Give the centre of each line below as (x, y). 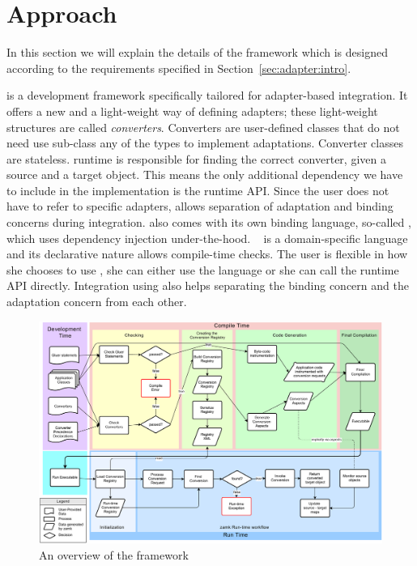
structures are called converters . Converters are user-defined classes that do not (203, 127)
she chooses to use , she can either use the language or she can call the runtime (203, 269)
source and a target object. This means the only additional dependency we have (205, 174)
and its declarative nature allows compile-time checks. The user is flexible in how (207, 254)
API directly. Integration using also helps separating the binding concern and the (208, 285)
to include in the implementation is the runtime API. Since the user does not (198, 190)
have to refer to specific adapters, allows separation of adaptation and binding (200, 206)
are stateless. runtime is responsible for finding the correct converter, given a (196, 158)
